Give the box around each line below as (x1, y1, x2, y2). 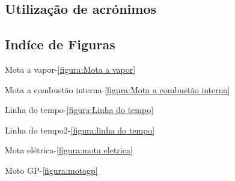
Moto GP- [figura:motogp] (5, 164, 98, 176)
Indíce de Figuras (5, 35, 115, 54)
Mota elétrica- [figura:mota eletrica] (5, 144, 133, 156)
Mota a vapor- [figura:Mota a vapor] (5, 63, 136, 75)
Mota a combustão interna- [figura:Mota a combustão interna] (5, 83, 230, 96)
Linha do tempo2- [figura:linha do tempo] (5, 123, 155, 136)
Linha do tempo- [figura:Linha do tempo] (5, 103, 154, 116)
